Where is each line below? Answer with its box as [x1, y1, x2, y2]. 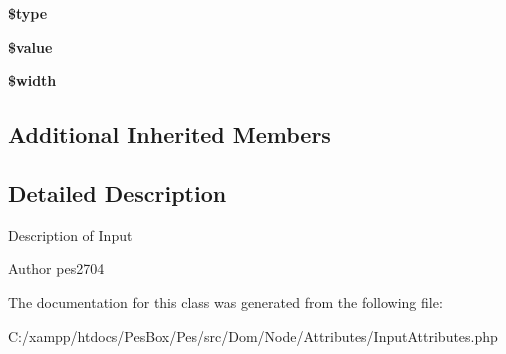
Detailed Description [8, 177, 227, 208]
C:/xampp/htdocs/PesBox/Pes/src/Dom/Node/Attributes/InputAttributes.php [8, 325, 498, 346]
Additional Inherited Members [8, 119, 331, 150]
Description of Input [8, 224, 133, 245]
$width [8, 70, 57, 91]
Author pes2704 [8, 258, 105, 279]
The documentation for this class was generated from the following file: [8, 291, 443, 312]
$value [8, 36, 53, 57]
